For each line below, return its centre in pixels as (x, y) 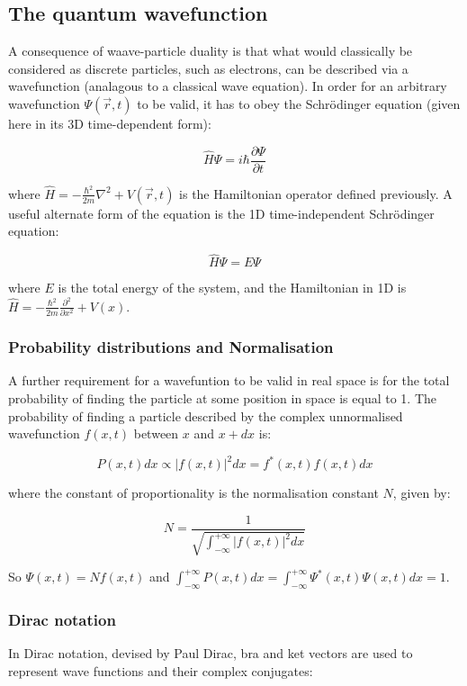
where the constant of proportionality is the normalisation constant (193, 493)
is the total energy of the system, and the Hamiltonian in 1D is (232, 288)
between (156, 433)
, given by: (422, 493)
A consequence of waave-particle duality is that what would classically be (211, 51)
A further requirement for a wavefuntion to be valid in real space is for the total (229, 380)
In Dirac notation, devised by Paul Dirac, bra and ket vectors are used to (211, 653)
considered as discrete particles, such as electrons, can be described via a (208, 68)
